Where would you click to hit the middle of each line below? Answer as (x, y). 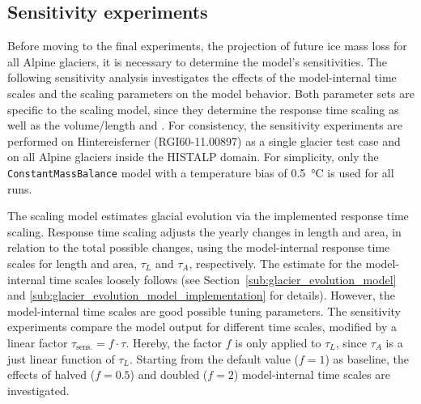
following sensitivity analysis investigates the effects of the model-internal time (202, 77)
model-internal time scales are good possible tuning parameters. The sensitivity (204, 310)
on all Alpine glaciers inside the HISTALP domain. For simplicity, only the (193, 157)
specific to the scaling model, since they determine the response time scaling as (203, 109)
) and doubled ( (169, 374)
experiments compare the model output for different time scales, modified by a (202, 327)
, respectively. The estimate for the (275, 263)
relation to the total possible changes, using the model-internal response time (199, 247)
